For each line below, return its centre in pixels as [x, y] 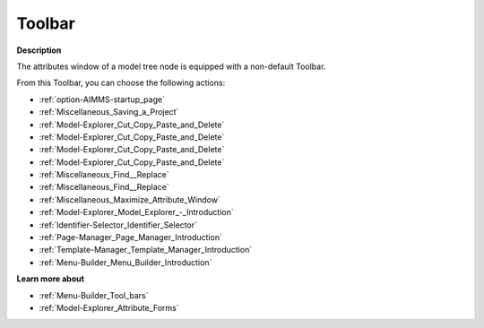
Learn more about [51, 279]
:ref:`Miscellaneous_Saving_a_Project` [109, 112]
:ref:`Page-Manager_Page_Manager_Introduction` [131, 237]
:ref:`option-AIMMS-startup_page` [102, 99]
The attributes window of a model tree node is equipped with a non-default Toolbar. [171, 66]
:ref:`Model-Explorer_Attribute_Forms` [109, 307]
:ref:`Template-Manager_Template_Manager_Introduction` [146, 250]
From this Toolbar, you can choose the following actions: [121, 83]
